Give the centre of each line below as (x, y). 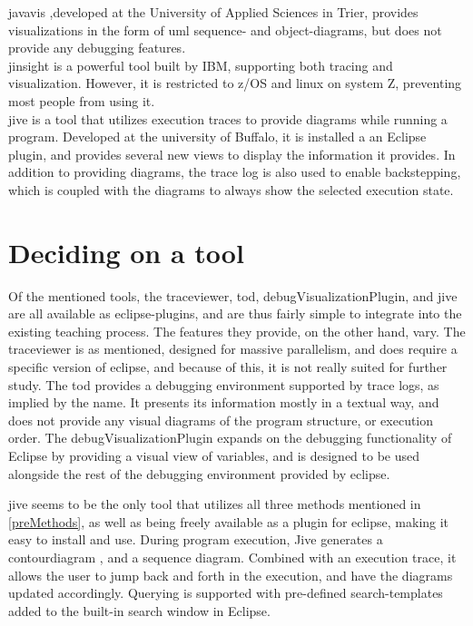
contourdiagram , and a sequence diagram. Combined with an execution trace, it (232, 557)
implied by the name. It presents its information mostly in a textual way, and (224, 402)
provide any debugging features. (97, 48)
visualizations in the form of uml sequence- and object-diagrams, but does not (225, 29)
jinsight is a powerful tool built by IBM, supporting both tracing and (201, 65)
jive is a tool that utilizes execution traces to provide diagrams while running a (228, 118)
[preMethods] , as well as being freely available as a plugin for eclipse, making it (229, 521)
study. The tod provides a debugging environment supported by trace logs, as (224, 384)
